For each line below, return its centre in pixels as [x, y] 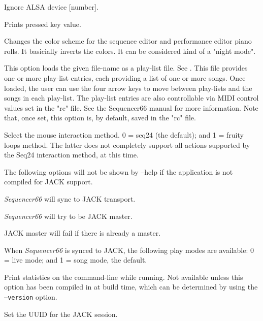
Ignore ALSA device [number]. [51, 7]
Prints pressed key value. [43, 24]
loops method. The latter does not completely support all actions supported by [127, 145]
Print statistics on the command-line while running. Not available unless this [124, 277]
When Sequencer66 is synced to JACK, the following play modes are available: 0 [129, 250]
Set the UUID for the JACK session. [61, 314]
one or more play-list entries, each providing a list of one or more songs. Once [125, 77]
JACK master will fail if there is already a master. [83, 233]
